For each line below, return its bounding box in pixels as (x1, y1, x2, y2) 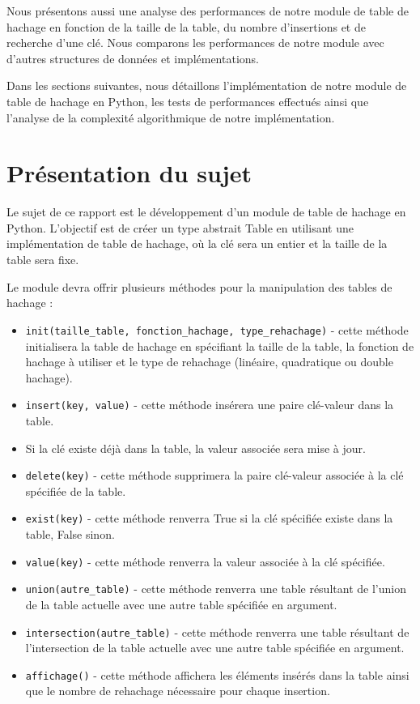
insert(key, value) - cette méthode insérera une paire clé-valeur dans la (25, 396, 394, 413)
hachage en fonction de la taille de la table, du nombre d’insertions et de (6, 18, 366, 35)
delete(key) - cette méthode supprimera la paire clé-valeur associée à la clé (25, 467, 404, 484)
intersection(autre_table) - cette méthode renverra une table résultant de (25, 623, 409, 640)
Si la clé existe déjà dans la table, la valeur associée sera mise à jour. (25, 439, 366, 456)
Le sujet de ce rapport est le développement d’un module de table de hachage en (6, 203, 406, 220)
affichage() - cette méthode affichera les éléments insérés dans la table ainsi (25, 666, 409, 683)
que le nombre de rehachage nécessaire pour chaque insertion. (25, 682, 330, 699)
